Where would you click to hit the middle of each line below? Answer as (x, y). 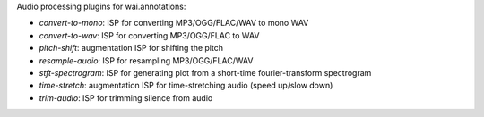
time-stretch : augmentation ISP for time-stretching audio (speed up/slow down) (186, 86)
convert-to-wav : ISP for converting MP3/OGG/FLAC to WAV (149, 35)
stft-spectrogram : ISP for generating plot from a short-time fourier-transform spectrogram (205, 72)
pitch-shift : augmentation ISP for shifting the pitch (131, 48)
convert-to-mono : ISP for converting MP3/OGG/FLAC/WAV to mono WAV (174, 23)
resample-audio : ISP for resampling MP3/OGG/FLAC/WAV (146, 60)
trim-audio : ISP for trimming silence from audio (126, 97)
